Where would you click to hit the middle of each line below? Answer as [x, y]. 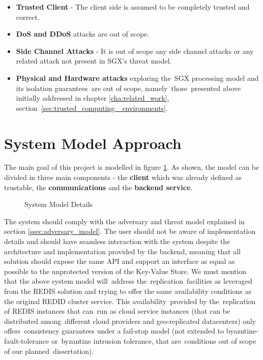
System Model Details [59, 204]
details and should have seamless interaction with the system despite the [117, 241]
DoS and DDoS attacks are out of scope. [83, 34]
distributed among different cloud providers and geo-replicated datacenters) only [130, 321]
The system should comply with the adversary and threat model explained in [124, 221]
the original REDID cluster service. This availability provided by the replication [130, 301]
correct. [28, 17]
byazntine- [242, 331]
